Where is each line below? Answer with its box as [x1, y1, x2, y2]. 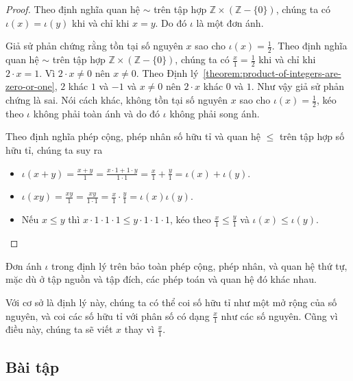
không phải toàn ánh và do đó [33, 106, 160, 120]
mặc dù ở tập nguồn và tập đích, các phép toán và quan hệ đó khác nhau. [5, 272, 317, 286]
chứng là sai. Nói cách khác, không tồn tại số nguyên [5, 93, 228, 107]
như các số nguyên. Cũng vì [221, 308, 338, 323]
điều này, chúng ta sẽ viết [5, 322, 113, 336]
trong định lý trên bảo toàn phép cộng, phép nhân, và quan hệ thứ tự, [51, 258, 348, 273]
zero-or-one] [5, 79, 55, 93]
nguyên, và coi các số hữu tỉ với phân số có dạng [5, 308, 210, 323]
